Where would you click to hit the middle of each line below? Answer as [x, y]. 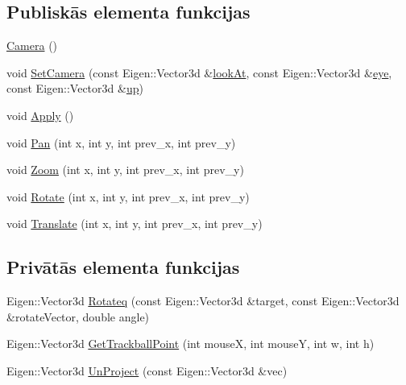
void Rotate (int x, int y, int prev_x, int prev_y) [128, 196]
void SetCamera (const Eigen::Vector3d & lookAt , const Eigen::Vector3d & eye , [199, 72]
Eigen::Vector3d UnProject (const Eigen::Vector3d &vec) [147, 370]
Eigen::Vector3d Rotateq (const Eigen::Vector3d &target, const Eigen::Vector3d [203, 301]
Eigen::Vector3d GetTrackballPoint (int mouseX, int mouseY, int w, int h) [191, 344]
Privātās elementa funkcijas [123, 267]
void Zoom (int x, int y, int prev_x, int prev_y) [125, 170]
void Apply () [40, 115]
